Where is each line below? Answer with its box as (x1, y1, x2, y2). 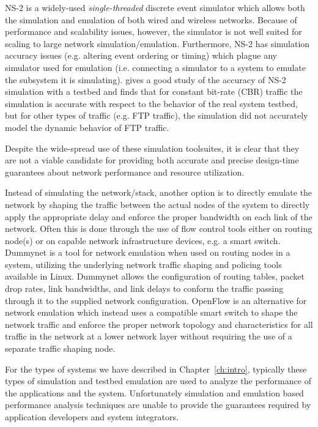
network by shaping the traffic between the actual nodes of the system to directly (5, 198, 310, 210)
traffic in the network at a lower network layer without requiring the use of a (5, 330, 292, 343)
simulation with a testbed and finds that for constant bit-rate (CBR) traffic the (5, 85, 303, 98)
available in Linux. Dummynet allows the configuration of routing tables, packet (5, 270, 305, 283)
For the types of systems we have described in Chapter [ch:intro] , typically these (5, 362, 307, 375)
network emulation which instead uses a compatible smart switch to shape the (5, 306, 298, 319)
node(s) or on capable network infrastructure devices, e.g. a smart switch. (5, 234, 281, 247)
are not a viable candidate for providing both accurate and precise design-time (5, 154, 299, 166)
